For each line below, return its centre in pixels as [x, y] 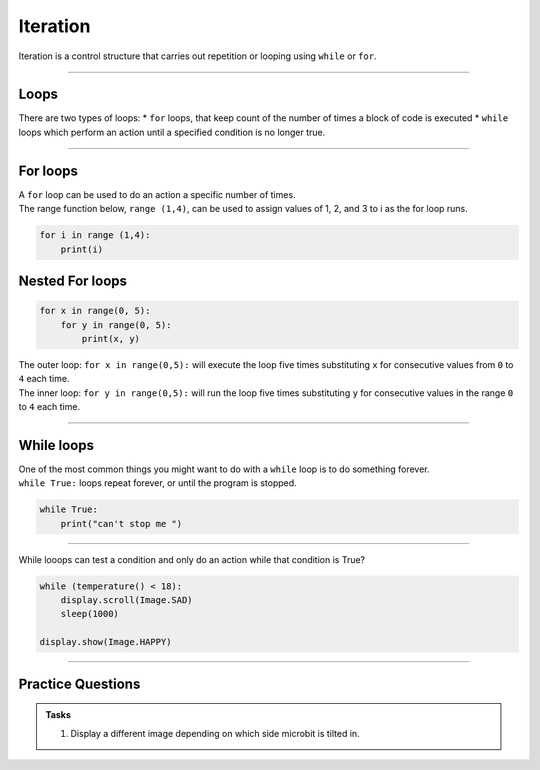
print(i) [82, 249]
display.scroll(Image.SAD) [127, 600]
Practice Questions [79, 683]
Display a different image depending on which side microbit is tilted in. [215, 733]
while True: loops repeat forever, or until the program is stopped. [157, 483]
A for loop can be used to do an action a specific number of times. [157, 194]
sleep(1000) [90, 614]
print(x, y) [110, 338]
